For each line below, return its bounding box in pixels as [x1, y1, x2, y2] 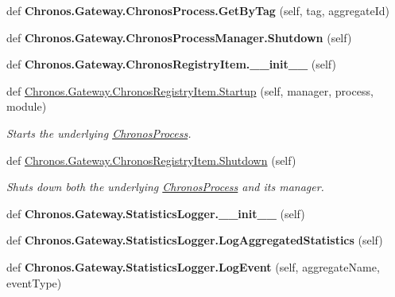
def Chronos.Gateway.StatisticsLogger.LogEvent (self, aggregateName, [6, 258, 380, 275]
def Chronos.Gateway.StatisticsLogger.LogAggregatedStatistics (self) [6, 232, 383, 248]
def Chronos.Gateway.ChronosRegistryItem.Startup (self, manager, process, [6, 82, 374, 99]
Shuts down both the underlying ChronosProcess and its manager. [6, 178, 324, 195]
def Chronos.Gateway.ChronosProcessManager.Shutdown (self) [6, 29, 352, 45]
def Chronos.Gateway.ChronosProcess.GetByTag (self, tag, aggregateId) [6, 2, 390, 18]
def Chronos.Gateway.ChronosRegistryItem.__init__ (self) [6, 56, 336, 72]
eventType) [6, 274, 62, 291]
